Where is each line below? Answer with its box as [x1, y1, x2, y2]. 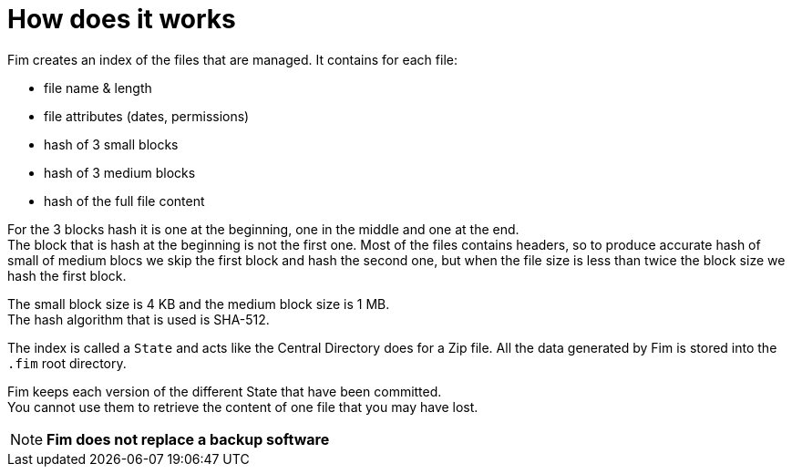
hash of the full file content [44, 192, 205, 209]
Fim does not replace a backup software [46, 429, 330, 448]
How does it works [7, 4, 236, 35]
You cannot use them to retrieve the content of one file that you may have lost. [7, 398, 478, 415]
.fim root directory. [7, 355, 127, 371]
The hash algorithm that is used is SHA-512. [7, 311, 270, 327]
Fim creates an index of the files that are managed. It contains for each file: [7, 51, 458, 67]
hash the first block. [7, 267, 127, 283]
